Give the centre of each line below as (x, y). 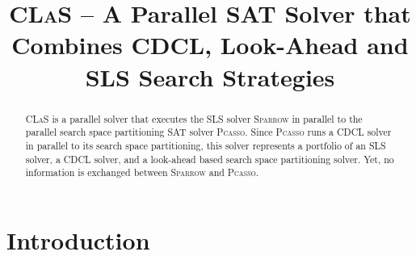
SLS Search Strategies (210, 76)
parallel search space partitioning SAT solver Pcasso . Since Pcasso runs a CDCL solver (208, 132)
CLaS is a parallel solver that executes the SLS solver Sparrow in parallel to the (194, 118)
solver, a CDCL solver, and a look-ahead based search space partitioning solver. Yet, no (210, 159)
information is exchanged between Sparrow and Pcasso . (142, 172)
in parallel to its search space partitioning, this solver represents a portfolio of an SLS (206, 145)
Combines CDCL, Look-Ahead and (210, 45)
